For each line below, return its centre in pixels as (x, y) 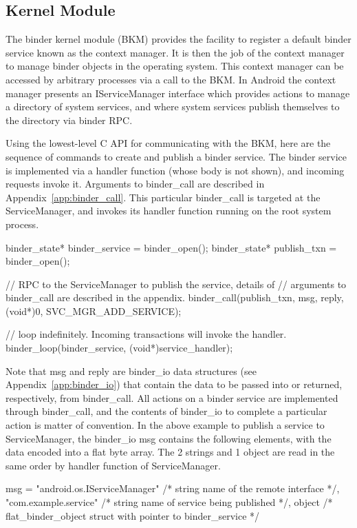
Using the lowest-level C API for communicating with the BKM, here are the (168, 143)
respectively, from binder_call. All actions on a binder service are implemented (172, 397)
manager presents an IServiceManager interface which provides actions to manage (178, 93)
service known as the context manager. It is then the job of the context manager (175, 52)
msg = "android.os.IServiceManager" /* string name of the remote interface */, (173, 488)
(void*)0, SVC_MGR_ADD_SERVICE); (94, 311)
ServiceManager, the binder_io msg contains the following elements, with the (169, 438)
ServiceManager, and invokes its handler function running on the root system (169, 211)
